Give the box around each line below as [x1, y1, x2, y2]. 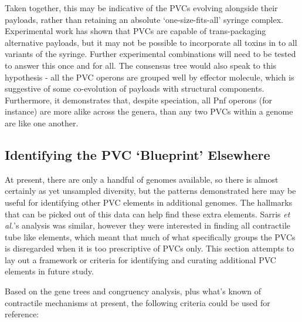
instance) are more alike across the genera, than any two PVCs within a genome [5, 105, 293, 118]
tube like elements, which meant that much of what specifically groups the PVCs [5, 230, 296, 243]
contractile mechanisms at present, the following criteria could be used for [5, 296, 270, 308]
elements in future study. [5, 265, 94, 277]
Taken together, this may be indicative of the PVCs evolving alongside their [5, 2, 278, 14]
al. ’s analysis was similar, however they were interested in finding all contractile [5, 219, 290, 232]
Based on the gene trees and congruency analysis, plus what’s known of [5, 285, 262, 297]
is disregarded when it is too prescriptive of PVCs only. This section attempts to [5, 242, 294, 254]
